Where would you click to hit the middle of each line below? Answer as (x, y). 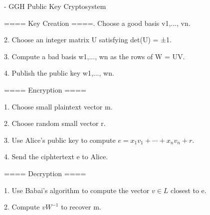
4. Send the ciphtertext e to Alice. (56, 157)
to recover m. (81, 207)
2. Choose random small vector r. (55, 123)
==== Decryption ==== (45, 173)
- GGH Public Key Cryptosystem (55, 6)
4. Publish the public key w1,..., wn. (59, 73)
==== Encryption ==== (45, 89)
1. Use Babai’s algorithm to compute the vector (77, 190)
